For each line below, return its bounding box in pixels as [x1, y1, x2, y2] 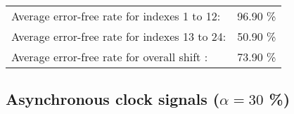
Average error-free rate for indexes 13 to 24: [11, 28, 226, 44]
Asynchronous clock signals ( [6, 88, 220, 110]
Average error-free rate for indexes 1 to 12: [11, 8, 221, 24]
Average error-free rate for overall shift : [11, 49, 208, 65]
